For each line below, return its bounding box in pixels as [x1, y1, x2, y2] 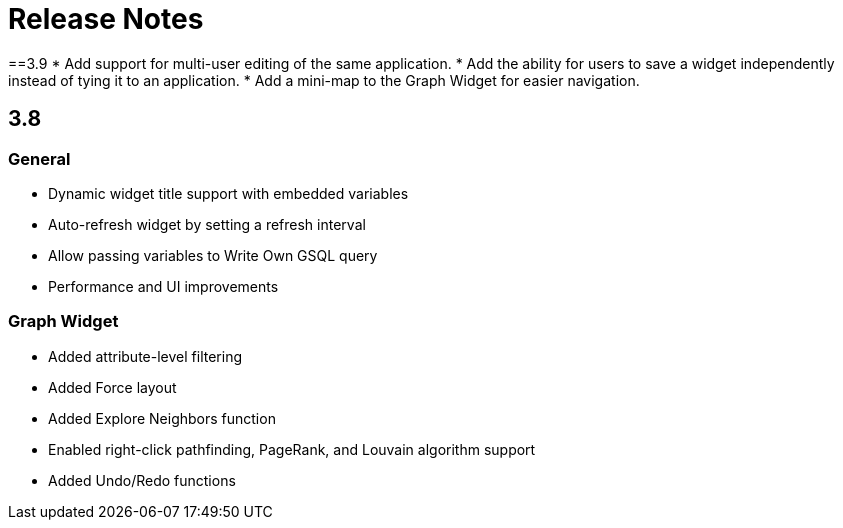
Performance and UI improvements [48, 277, 279, 295]
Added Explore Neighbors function [48, 409, 276, 427]
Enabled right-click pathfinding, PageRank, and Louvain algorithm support [48, 440, 536, 458]
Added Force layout [48, 378, 177, 396]
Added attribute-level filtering [48, 347, 242, 365]
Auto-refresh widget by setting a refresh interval [48, 215, 366, 233]
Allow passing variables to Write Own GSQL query [48, 246, 378, 264]
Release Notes [8, 2, 204, 36]
